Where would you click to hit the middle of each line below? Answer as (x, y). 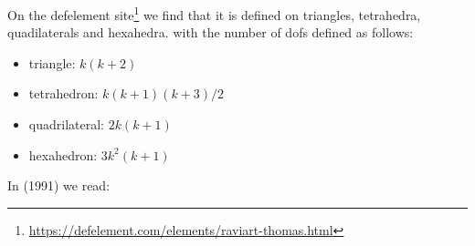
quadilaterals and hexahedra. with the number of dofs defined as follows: (211, 32)
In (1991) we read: (59, 185)
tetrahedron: (63, 93)
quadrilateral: (66, 124)
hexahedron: (63, 154)
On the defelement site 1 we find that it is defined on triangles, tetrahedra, (214, 13)
